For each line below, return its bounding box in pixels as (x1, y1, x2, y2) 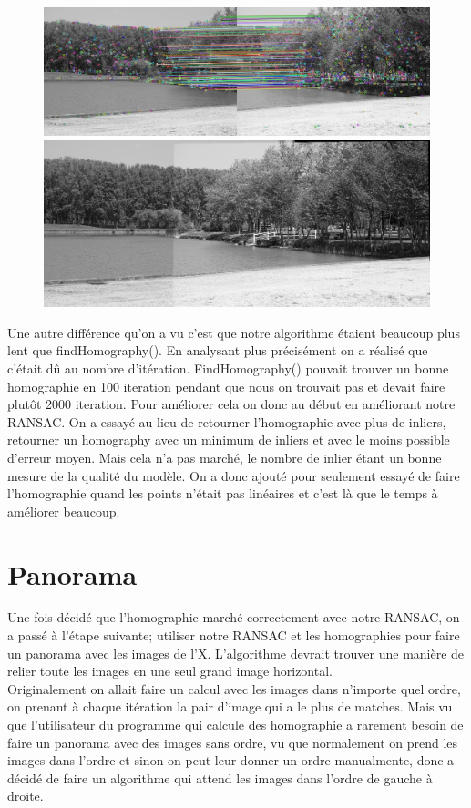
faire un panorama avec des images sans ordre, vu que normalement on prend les (7, 732, 458, 752)
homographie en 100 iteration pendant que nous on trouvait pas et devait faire (7, 376, 445, 395)
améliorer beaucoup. (7, 501, 120, 520)
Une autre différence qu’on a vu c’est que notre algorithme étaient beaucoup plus (7, 322, 460, 342)
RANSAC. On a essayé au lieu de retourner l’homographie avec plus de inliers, (7, 412, 446, 431)
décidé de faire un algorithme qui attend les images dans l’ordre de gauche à (7, 768, 433, 787)
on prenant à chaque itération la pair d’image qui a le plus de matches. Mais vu (7, 697, 453, 716)
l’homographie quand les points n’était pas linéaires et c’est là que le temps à (7, 484, 438, 503)
